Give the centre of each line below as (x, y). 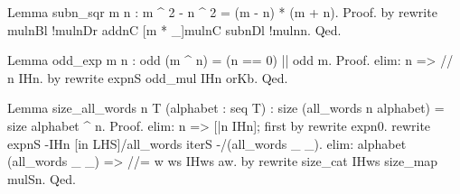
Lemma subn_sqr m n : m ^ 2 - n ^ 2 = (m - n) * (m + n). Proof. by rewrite (222, 12)
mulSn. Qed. (42, 178)
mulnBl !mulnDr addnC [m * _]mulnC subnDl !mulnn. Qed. (174, 29)
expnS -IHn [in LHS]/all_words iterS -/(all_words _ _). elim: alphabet (207, 143)
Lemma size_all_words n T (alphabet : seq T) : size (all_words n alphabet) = (226, 108)
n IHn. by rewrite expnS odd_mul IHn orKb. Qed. (148, 77)
